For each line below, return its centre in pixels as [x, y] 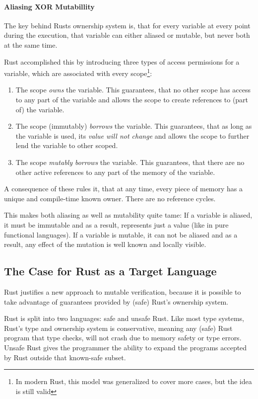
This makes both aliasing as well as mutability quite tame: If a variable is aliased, [128, 215]
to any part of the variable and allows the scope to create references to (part [132, 100]
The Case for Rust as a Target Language [110, 271]
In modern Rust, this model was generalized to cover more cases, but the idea [134, 381]
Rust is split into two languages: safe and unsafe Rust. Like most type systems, [124, 318]
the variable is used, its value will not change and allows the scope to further [132, 135]
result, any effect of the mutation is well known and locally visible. [105, 244]
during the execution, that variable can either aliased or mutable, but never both [127, 35]
